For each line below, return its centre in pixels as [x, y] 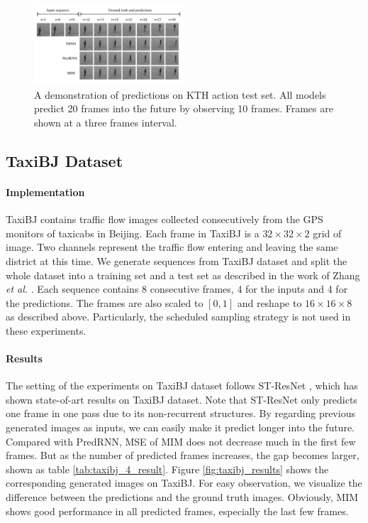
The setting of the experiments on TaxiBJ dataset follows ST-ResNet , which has [182, 385]
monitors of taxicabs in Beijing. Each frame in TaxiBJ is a [133, 233]
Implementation [45, 192]
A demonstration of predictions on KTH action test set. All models [180, 94]
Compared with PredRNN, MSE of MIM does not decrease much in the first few [181, 441]
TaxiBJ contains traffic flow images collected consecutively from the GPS [165, 219]
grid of [327, 233]
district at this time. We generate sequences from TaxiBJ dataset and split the [177, 260]
